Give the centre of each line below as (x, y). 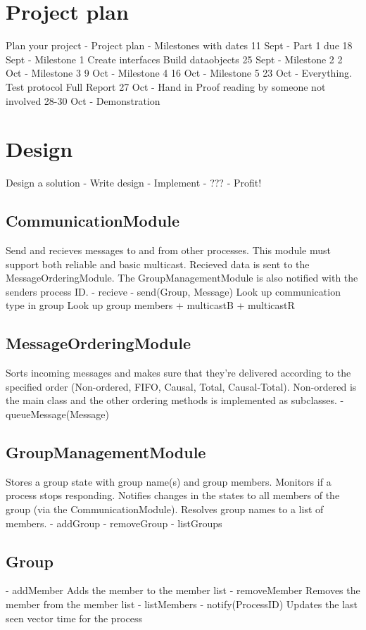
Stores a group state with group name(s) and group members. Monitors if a (169, 481)
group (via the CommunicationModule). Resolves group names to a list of (165, 509)
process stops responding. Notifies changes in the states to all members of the (173, 495)
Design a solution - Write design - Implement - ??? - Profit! (134, 183)
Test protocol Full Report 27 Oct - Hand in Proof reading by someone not (166, 86)
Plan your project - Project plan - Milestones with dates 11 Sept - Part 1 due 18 (179, 45)
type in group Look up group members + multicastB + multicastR (150, 305)
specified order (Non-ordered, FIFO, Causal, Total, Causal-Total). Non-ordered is (181, 386)
